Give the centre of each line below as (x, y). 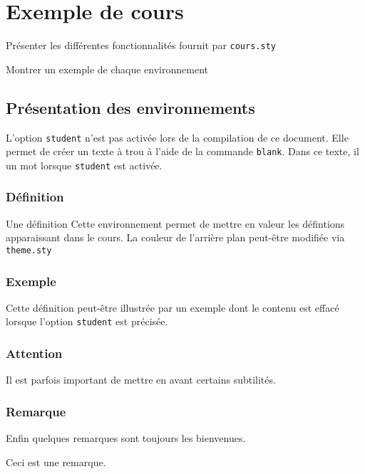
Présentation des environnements (130, 107)
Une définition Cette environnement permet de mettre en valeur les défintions (175, 223)
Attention (34, 353)
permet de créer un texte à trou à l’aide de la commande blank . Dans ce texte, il (182, 151)
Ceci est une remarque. (56, 462)
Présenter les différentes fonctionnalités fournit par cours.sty (141, 45)
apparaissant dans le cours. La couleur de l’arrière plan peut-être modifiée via (175, 237)
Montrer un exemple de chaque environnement (107, 69)
